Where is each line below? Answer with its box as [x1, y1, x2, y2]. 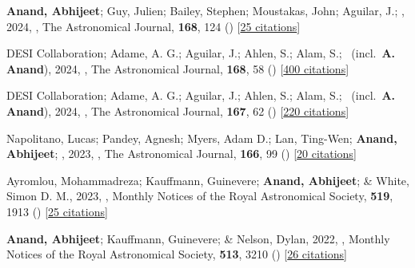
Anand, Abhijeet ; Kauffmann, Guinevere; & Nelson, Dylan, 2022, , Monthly [6, 230, 390, 246]
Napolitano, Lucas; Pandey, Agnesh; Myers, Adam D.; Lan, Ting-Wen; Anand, [6, 129, 397, 146]
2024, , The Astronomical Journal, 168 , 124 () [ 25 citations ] [6, 18, 301, 34]
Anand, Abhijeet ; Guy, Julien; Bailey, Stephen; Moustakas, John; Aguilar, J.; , [6, 2, 405, 18]
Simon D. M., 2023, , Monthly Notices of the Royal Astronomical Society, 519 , [6, 187, 393, 204]
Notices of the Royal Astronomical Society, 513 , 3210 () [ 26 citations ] [6, 246, 347, 262]
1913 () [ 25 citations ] [6, 203, 108, 219]
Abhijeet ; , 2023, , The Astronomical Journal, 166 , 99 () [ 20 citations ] [6, 145, 357, 162]
